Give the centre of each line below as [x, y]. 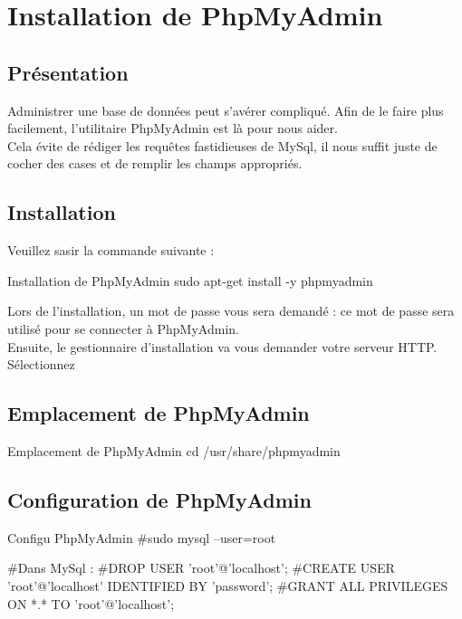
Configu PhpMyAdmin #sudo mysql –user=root [142, 537]
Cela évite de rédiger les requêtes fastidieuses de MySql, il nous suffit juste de [222, 145]
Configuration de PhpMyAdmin [159, 499]
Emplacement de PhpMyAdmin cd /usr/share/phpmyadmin [174, 450]
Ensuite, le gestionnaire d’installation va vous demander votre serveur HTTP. [222, 346]
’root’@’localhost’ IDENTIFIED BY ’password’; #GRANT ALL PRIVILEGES [228, 585]
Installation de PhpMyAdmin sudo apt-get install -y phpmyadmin [190, 280]
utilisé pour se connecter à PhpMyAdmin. [123, 328]
